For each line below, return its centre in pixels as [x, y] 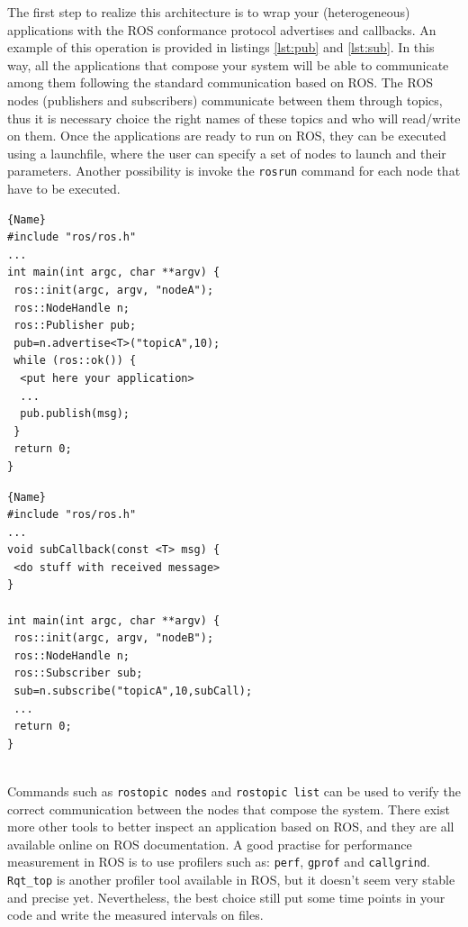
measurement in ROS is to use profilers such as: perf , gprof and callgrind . [219, 862]
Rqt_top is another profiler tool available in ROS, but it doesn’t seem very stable [231, 880]
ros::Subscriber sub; [78, 673]
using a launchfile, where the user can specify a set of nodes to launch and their [227, 153]
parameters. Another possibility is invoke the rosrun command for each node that [234, 171]
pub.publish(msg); [75, 414]
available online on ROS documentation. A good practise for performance [210, 844]
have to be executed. [64, 188]
